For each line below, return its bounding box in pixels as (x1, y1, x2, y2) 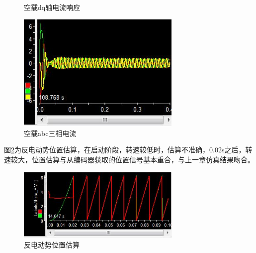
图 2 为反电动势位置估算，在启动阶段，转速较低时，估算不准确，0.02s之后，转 (4, 144, 253, 155)
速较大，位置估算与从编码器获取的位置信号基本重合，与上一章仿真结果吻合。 (4, 154, 255, 165)
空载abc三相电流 (24, 127, 77, 138)
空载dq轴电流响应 (24, 2, 81, 12)
